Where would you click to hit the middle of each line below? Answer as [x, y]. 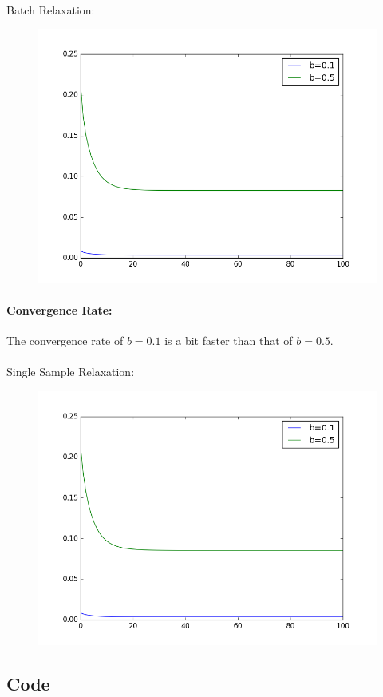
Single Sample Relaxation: [71, 372]
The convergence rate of [65, 341]
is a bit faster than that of [229, 341]
